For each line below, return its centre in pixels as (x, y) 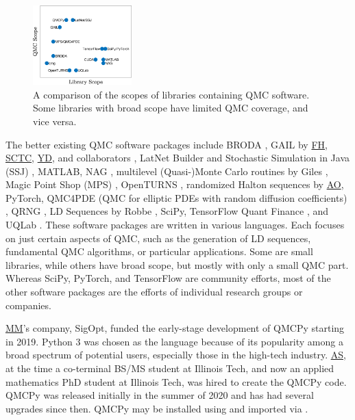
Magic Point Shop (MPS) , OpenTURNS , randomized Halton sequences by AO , (175, 184)
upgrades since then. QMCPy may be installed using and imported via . (157, 408)
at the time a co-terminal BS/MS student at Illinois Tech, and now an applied (170, 368)
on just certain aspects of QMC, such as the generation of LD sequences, (158, 238)
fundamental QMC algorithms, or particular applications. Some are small (159, 251)
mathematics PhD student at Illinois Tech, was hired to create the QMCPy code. (176, 381)
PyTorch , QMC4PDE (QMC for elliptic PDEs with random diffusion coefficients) (176, 197)
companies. (28, 305)
